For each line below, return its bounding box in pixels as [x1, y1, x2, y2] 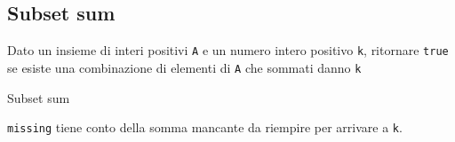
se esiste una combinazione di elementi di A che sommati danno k [7, 58, 362, 76]
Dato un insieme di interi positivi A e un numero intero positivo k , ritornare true [7, 41, 449, 59]
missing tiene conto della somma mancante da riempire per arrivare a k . [7, 118, 403, 137]
